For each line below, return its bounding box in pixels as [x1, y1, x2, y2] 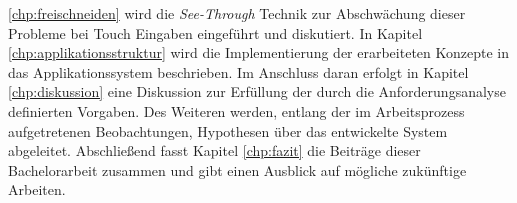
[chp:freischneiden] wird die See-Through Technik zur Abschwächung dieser [8, 3, 466, 23]
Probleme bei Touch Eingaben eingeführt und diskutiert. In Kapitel [8, 22, 423, 43]
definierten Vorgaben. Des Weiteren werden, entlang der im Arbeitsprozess [8, 100, 465, 121]
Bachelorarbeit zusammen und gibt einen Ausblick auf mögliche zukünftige [8, 159, 467, 180]
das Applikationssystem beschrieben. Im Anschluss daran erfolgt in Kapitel [8, 61, 469, 82]
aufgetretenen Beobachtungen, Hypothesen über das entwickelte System [8, 120, 448, 141]
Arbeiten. [8, 179, 66, 200]
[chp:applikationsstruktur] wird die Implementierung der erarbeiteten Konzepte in [8, 42, 509, 63]
